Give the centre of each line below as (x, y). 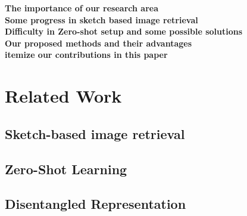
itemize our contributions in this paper (86, 55)
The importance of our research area (82, 8)
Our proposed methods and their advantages (99, 43)
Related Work (63, 96)
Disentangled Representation (96, 204)
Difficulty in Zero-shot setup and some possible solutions (124, 31)
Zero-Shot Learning (66, 169)
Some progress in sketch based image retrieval (101, 19)
